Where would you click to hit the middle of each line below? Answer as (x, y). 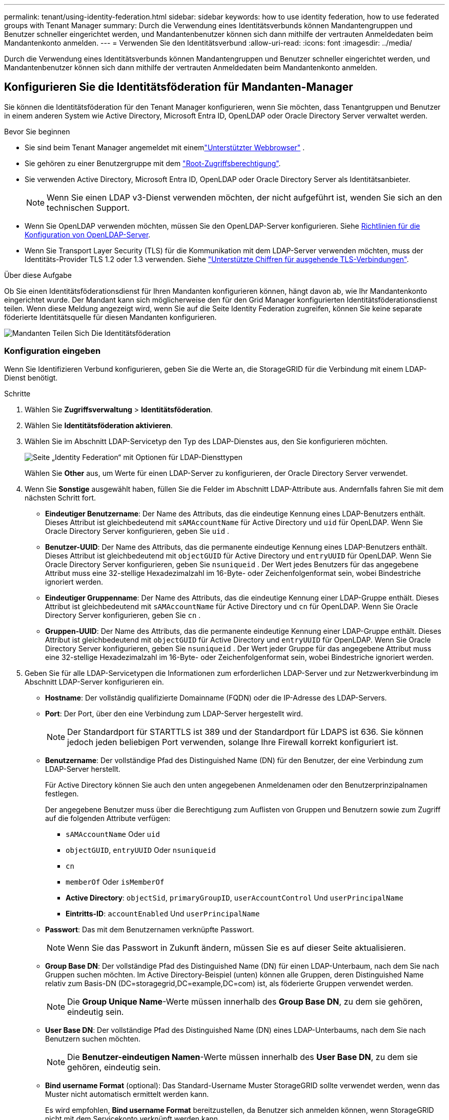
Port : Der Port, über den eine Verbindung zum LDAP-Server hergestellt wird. (174, 713)
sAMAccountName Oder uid (113, 834)
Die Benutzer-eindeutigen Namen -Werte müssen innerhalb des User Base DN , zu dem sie (242, 1057)
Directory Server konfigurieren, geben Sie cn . (123, 615)
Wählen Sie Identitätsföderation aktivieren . (99, 425)
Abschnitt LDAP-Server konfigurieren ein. (94, 682)
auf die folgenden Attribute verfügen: (108, 818)
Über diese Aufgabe (38, 275)
